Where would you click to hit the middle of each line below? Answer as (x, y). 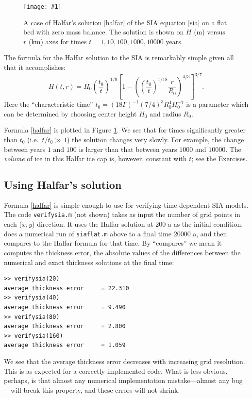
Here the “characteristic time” (49, 104)
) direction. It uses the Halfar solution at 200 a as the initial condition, (138, 224)
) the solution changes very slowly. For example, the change (156, 139)
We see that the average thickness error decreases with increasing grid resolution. (125, 361)
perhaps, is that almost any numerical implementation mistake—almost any (117, 380)
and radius (165, 113)
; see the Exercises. (219, 158)
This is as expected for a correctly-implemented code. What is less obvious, (116, 371)
